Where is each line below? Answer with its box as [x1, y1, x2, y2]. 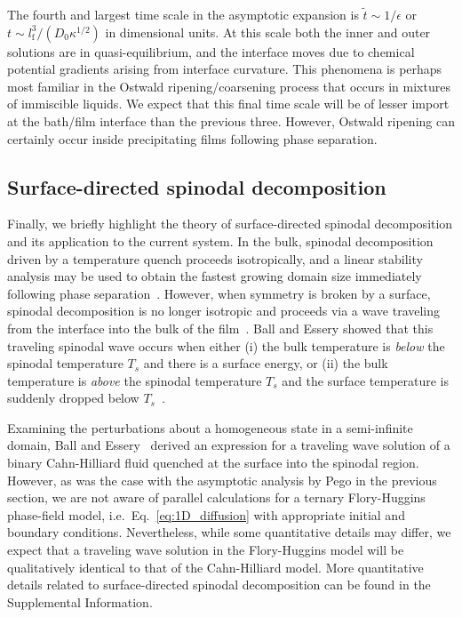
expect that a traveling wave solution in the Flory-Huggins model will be [7, 541, 404, 559]
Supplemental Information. [7, 592, 153, 611]
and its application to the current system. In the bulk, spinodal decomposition [7, 231, 434, 250]
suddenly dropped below [7, 389, 139, 407]
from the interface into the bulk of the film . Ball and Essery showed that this [7, 318, 434, 337]
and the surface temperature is [282, 371, 450, 389]
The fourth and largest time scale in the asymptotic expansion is [7, 5, 359, 23]
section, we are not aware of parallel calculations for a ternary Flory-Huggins [7, 488, 426, 507]
